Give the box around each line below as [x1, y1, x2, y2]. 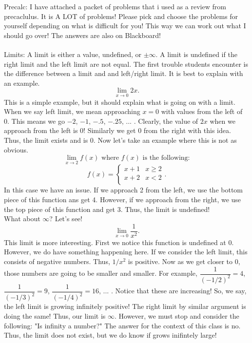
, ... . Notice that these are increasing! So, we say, [99, 286, 247, 296]
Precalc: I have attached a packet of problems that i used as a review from [4, 1, 226, 11]
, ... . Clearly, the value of [121, 115, 198, 126]
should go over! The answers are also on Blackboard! [4, 30, 161, 40]
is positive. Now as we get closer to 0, [128, 256, 240, 266]
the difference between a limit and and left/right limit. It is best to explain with [4, 68, 243, 78]
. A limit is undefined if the [155, 49, 237, 59]
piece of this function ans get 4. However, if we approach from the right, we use [4, 194, 241, 204]
